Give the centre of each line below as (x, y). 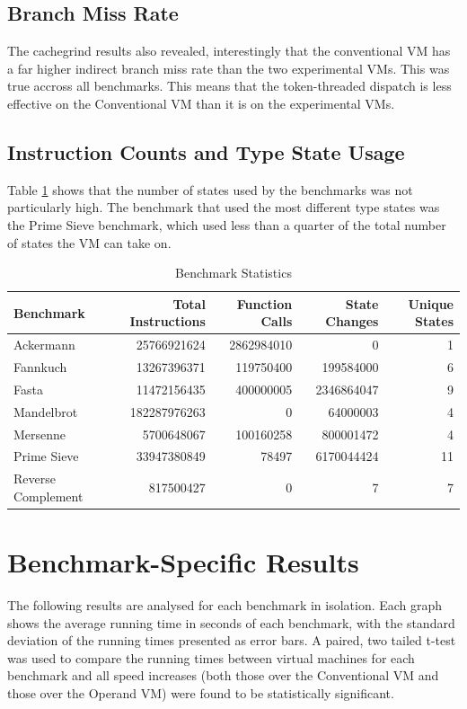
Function (264, 303)
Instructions (167, 321)
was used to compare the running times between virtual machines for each (211, 657)
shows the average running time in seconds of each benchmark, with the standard (231, 622)
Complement (48, 496)
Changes (352, 321)
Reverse (35, 479)
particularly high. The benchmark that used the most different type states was (224, 207)
